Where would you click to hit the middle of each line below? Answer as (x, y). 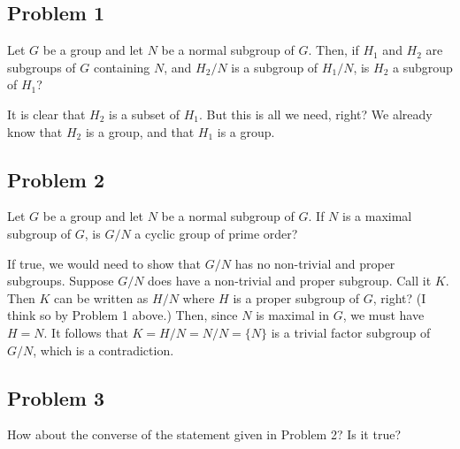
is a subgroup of (275, 67)
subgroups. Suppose (61, 281)
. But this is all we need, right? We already (315, 114)
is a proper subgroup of (296, 297)
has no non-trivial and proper (315, 263)
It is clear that (46, 114)
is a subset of (144, 114)
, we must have (383, 315)
